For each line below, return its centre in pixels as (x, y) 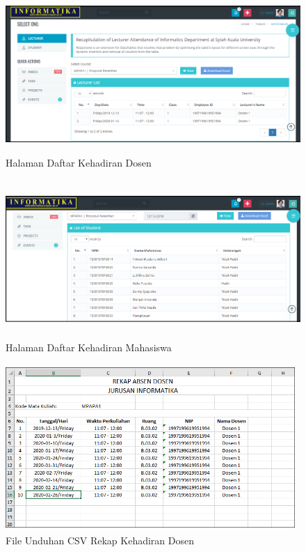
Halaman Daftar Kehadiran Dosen (79, 163)
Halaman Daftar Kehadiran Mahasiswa (89, 347)
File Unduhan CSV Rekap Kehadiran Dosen (100, 540)
